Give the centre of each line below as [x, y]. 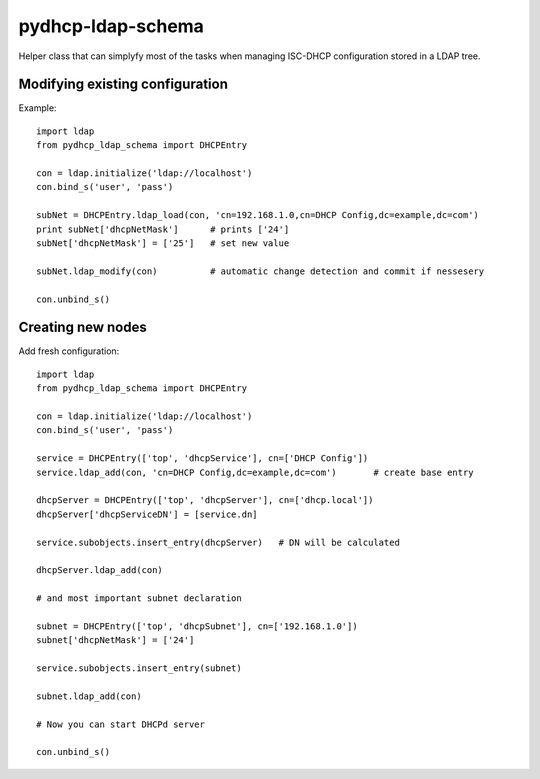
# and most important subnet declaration [139, 598]
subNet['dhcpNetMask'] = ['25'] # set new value [163, 243]
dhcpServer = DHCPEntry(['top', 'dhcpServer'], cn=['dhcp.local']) [205, 500]
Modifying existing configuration [123, 84]
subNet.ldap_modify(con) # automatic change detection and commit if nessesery [260, 271]
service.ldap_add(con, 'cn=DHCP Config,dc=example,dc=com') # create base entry [255, 472]
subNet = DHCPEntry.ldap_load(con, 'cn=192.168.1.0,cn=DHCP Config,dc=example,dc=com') [258, 215]
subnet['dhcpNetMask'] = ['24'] [115, 640]
